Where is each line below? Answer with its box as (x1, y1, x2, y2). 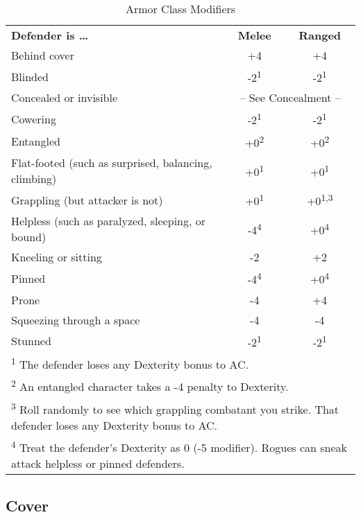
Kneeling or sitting (11, 249, 102, 265)
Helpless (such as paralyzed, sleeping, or (11, 213, 206, 229)
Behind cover (11, 47, 74, 63)
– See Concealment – (240, 89, 341, 106)
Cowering (11, 110, 56, 127)
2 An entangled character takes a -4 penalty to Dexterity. (11, 376, 289, 395)
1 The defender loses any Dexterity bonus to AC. (11, 353, 249, 373)
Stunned (11, 333, 51, 349)
